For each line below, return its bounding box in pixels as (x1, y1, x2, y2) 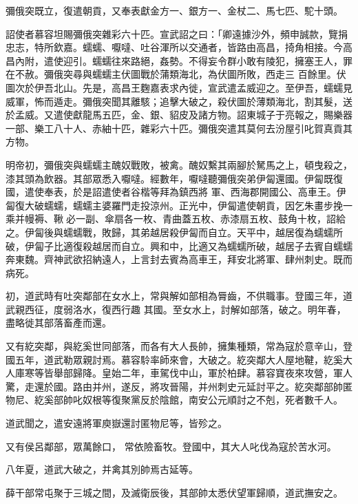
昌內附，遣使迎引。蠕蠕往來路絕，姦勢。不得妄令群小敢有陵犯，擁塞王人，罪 (6, 53, 352, 67)
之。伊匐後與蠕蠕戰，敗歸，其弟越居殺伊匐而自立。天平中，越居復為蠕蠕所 (6, 224, 343, 239)
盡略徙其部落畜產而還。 (6, 315, 112, 330)
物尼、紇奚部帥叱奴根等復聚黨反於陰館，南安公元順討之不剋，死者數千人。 (6, 392, 343, 407)
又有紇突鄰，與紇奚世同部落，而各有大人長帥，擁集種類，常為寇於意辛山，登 (6, 339, 352, 353)
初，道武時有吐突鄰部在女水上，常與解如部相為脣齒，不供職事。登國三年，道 (6, 288, 352, 303)
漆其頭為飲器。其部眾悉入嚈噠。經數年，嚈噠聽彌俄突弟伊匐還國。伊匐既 (6, 171, 333, 185)
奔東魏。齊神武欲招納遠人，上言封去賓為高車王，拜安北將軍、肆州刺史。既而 (6, 252, 352, 266)
